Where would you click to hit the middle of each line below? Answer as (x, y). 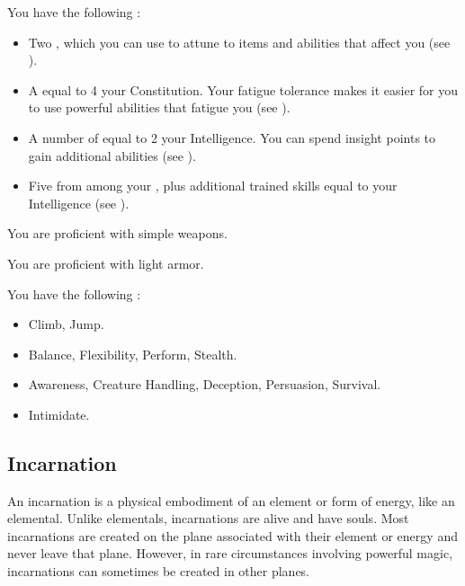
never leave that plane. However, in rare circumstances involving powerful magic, (230, 553)
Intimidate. (59, 414)
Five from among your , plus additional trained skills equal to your (213, 186)
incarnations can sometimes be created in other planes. (159, 571)
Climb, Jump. (66, 324)
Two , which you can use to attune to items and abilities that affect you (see (239, 42)
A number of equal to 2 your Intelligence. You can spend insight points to (232, 137)
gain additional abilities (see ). (112, 155)
